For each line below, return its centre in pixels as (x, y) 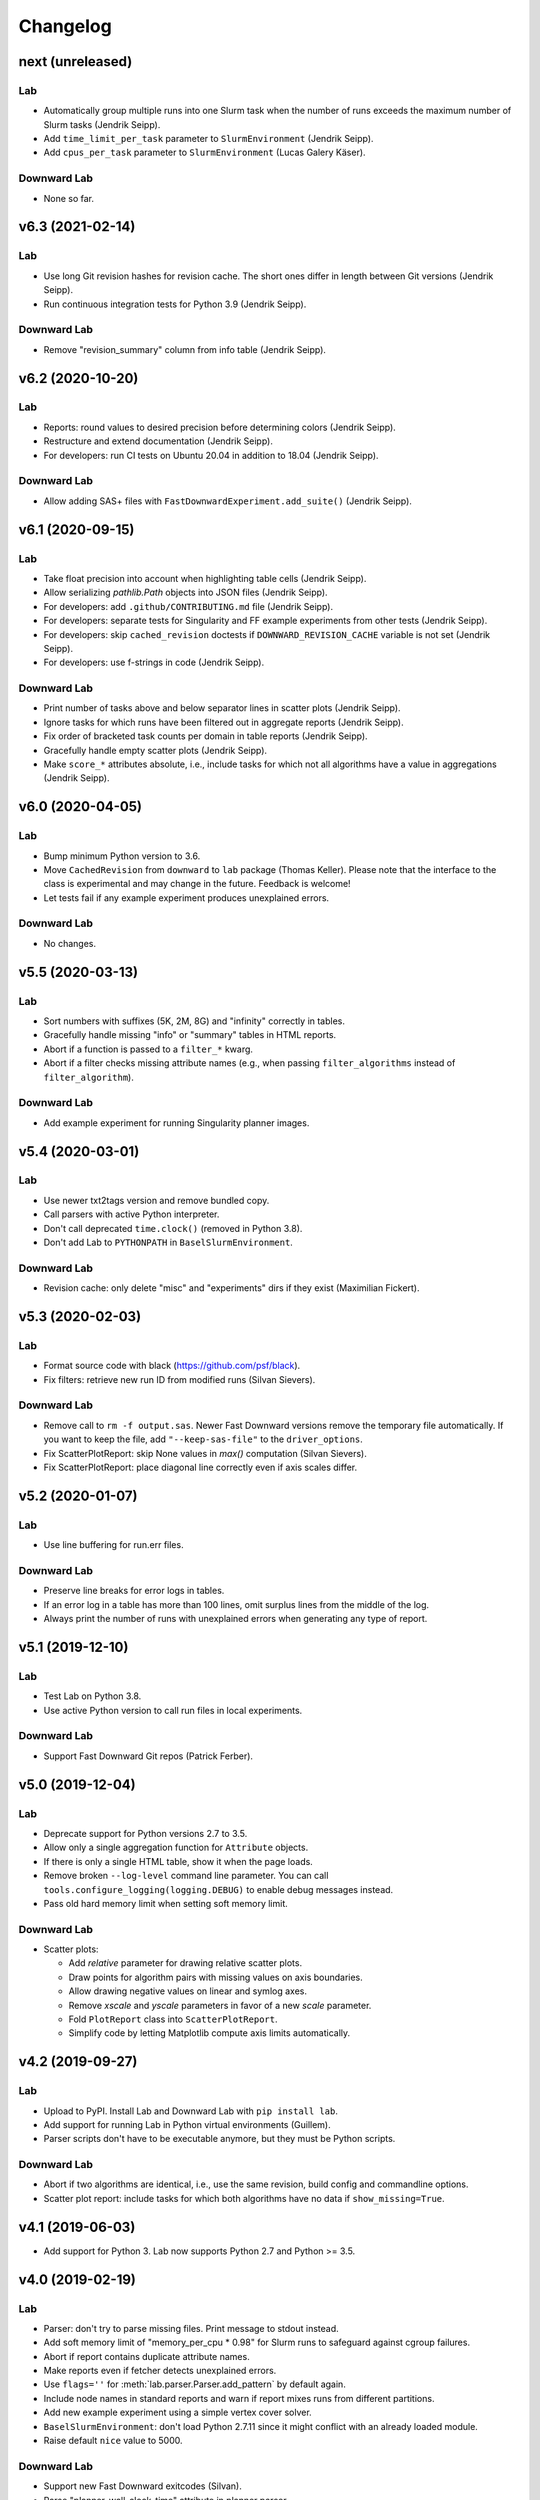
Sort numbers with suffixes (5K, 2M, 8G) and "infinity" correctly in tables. (194, 1021)
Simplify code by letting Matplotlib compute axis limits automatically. (209, 2033)
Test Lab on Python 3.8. (92, 1696)
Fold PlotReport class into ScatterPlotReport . (173, 2019)
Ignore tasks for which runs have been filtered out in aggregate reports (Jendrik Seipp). (223, 722)
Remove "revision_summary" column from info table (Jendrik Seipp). (185, 349)
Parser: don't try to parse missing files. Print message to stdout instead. (191, 2328)
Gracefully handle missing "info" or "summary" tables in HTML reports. (190, 1035)
